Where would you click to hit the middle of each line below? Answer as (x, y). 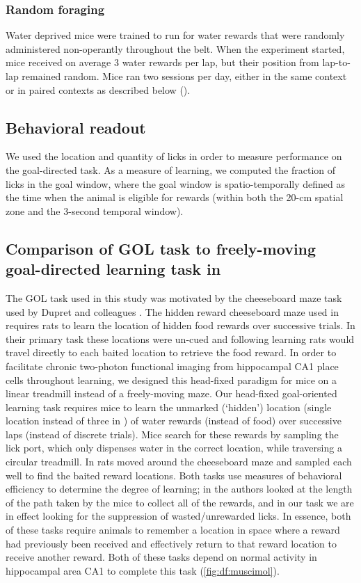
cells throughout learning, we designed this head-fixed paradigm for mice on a (171, 380)
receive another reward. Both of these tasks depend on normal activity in (161, 557)
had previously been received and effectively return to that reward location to (171, 543)
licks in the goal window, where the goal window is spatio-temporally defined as (176, 183)
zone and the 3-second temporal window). (95, 210)
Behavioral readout (76, 127)
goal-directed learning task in (113, 269)
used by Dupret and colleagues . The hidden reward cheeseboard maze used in (172, 311)
